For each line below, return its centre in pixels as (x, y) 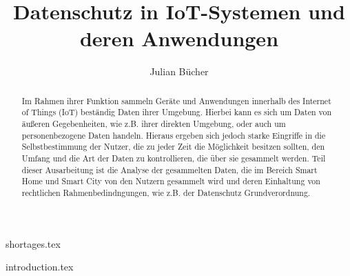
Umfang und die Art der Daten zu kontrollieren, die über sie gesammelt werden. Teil (174, 158)
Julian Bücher (179, 71)
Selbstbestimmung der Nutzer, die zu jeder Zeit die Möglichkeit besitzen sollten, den (173, 147)
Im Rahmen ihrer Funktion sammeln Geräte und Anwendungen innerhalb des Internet (176, 100)
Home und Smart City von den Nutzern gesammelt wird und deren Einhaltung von (171, 181)
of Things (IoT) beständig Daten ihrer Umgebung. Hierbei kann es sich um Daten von (177, 112)
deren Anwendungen (179, 38)
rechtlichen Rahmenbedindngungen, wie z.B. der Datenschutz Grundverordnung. (166, 192)
